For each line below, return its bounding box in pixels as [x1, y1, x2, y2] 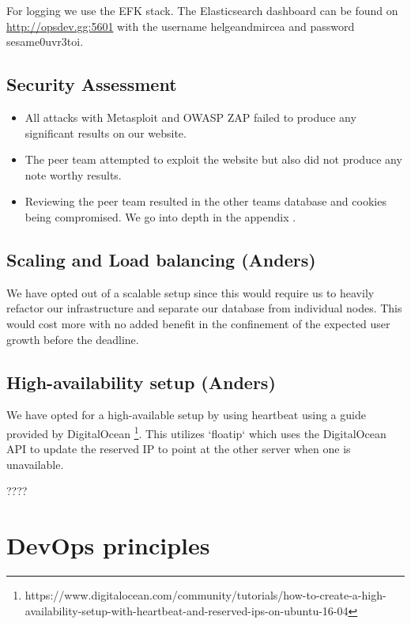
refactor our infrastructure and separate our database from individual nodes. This [6, 300, 402, 316]
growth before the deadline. [6, 331, 139, 347]
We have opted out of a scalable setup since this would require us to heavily [6, 284, 375, 301]
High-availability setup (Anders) [6, 369, 276, 394]
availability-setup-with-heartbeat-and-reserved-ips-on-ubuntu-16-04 [25, 602, 349, 618]
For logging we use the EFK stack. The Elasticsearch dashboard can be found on [6, 2, 398, 18]
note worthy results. [25, 166, 122, 183]
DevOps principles [6, 529, 210, 562]
